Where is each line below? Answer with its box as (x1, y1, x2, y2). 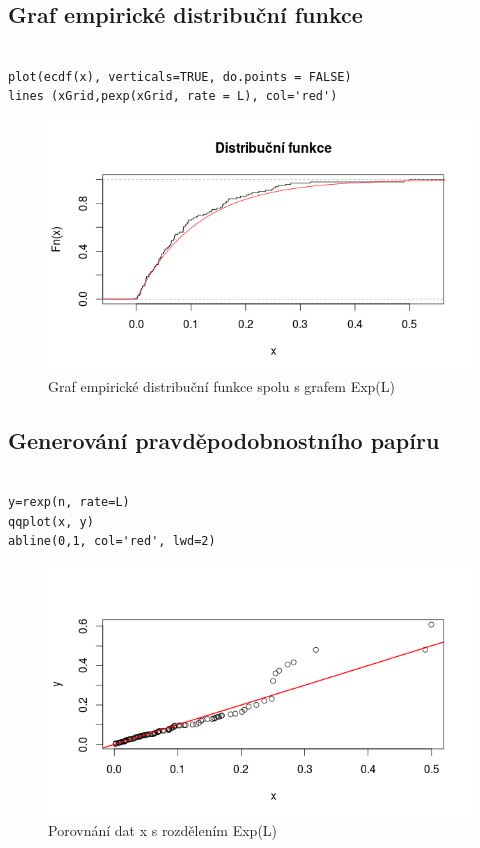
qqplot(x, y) (8, 514, 94, 529)
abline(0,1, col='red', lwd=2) (8, 534, 216, 549)
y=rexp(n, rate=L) (8, 495, 130, 509)
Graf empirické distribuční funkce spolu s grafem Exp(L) (48, 375, 396, 396)
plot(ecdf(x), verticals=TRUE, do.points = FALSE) (8, 69, 352, 84)
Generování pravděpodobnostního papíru (8, 424, 440, 455)
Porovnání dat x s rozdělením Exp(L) (48, 820, 278, 841)
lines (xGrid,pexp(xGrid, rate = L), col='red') (8, 89, 338, 104)
